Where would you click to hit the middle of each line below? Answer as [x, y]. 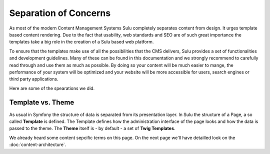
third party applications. [34, 79]
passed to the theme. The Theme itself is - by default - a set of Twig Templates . [92, 128]
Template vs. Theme [42, 102]
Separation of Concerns [60, 13]
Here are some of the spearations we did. [52, 88]
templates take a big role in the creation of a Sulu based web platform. [81, 42]
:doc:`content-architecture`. [38, 144]
